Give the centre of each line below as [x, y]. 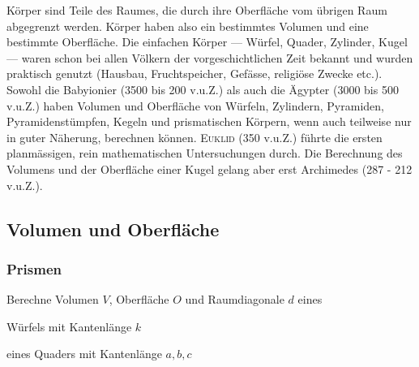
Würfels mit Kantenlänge [69, 326]
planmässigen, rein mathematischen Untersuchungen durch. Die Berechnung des [205, 153]
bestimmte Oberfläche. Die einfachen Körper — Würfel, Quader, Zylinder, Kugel [207, 42]
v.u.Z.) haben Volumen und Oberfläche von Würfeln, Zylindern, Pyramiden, [195, 105]
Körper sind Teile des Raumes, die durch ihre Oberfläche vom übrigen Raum [197, 10]
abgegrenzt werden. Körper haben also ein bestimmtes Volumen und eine [188, 26]
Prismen [34, 268]
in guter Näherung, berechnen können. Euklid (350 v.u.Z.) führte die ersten [195, 137]
